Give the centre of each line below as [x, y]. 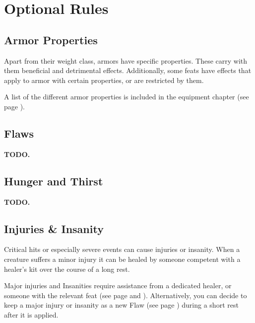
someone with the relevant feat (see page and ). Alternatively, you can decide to [126, 295]
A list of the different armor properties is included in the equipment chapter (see [127, 97]
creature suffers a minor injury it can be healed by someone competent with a [122, 259]
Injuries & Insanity [54, 228]
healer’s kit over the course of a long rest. [67, 269]
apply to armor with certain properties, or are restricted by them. [104, 80]
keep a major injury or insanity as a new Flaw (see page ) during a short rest [121, 305]
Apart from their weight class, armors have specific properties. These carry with [126, 60]
